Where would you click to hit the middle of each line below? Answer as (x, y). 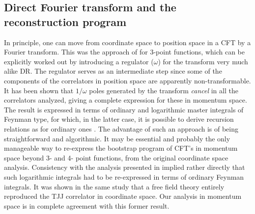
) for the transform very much (203, 61)
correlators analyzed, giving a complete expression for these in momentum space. (126, 100)
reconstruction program (65, 21)
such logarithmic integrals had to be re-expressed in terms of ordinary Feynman (124, 176)
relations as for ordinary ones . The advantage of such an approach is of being (121, 128)
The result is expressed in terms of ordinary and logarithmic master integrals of (124, 109)
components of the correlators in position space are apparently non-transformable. (127, 80)
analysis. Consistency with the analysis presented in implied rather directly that (125, 167)
